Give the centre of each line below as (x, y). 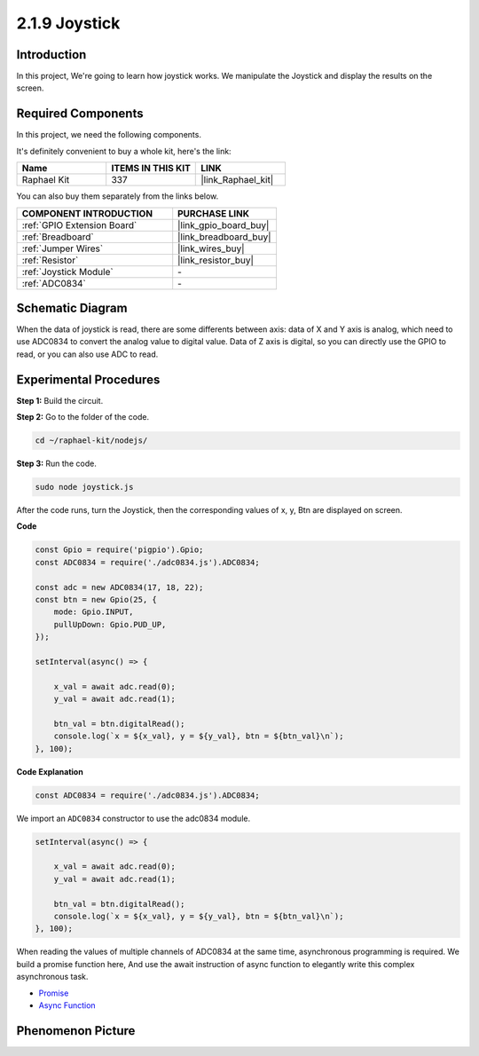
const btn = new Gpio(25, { (96, 599)
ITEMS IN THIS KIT (151, 169)
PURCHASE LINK (214, 213)
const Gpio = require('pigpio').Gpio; (119, 550)
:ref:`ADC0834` (54, 283)
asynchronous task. (52, 977)
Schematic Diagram (72, 307)
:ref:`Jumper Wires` (63, 248)
